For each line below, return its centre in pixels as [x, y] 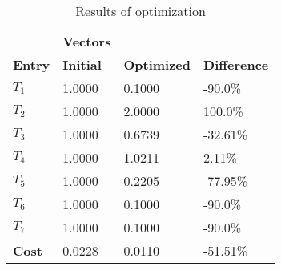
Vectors [87, 41]
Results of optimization [140, 11]
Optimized [157, 64]
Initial [82, 64]
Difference [236, 64]
